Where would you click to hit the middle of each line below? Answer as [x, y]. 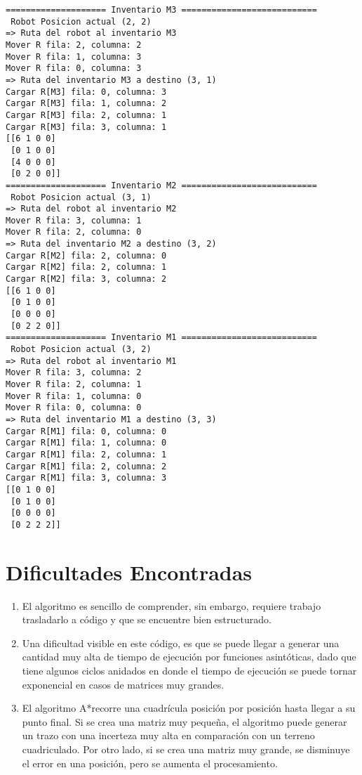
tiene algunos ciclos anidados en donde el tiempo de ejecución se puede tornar [189, 671]
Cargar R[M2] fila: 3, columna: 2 [86, 279]
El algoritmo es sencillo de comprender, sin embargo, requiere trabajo [172, 605]
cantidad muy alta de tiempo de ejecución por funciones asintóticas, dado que [189, 657]
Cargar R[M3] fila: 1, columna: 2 [86, 104]
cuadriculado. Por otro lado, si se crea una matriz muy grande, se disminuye [186, 749]
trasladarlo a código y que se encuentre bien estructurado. [147, 619]
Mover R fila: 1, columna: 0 [74, 396]
